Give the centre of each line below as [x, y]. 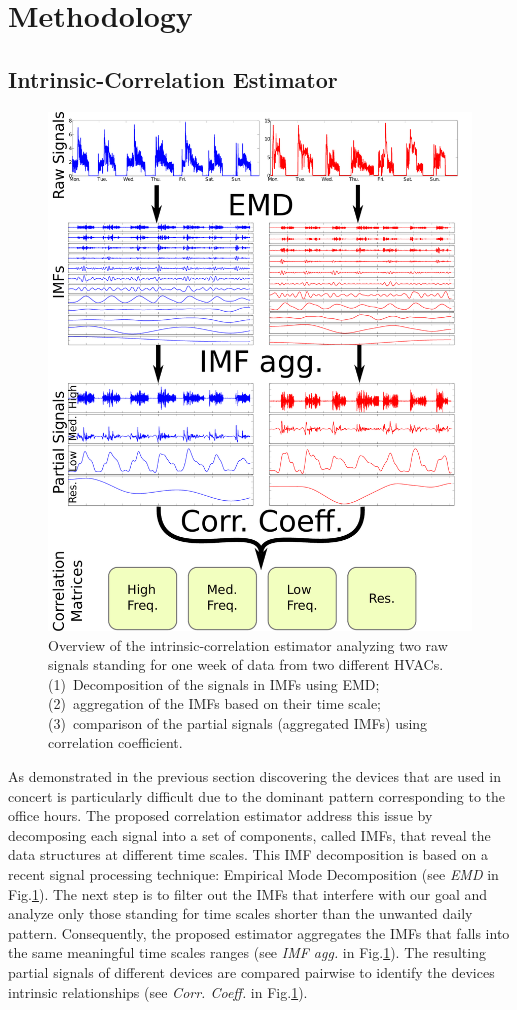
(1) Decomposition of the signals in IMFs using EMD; [214, 683]
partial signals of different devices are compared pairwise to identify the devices [251, 972]
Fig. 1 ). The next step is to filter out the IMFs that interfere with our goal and [248, 893]
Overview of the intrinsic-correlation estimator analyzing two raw [248, 644]
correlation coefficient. [115, 742]
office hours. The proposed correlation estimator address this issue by [220, 815]
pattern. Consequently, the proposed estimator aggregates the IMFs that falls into [259, 932]
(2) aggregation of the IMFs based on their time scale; [214, 703]
